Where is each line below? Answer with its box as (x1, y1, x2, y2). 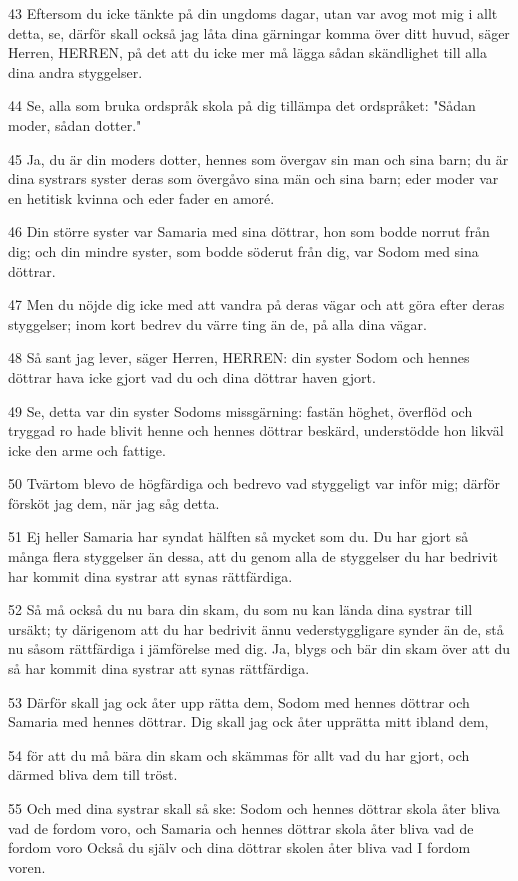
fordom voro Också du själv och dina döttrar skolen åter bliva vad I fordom (8, 837, 471, 858)
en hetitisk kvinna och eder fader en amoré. (8, 187, 275, 208)
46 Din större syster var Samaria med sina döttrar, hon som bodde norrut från (8, 221, 490, 242)
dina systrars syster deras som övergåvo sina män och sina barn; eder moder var (8, 168, 499, 189)
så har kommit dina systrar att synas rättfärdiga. (8, 658, 310, 679)
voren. (8, 856, 46, 877)
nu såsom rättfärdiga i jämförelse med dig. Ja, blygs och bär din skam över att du (8, 638, 511, 659)
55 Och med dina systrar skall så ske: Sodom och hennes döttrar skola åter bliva (8, 798, 500, 818)
